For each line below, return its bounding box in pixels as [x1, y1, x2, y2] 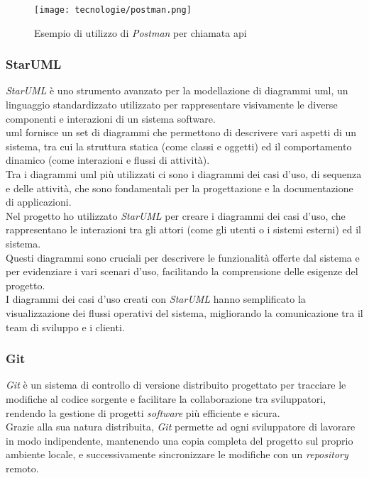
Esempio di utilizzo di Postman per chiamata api [34, 25, 247, 40]
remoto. [6, 460, 39, 475]
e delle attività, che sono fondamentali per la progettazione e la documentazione [6, 180, 353, 195]
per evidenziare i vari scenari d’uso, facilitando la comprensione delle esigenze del [6, 264, 358, 279]
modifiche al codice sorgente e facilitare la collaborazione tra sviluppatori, [6, 391, 326, 406]
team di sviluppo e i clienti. [6, 319, 125, 334]
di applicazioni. [6, 194, 72, 209]
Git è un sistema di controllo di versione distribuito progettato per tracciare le [6, 377, 346, 392]
